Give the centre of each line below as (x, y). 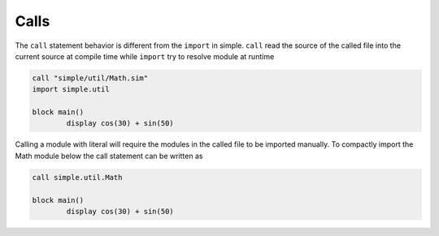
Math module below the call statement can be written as (109, 156)
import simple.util (71, 90)
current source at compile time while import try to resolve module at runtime (145, 56)
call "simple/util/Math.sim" (90, 78)
